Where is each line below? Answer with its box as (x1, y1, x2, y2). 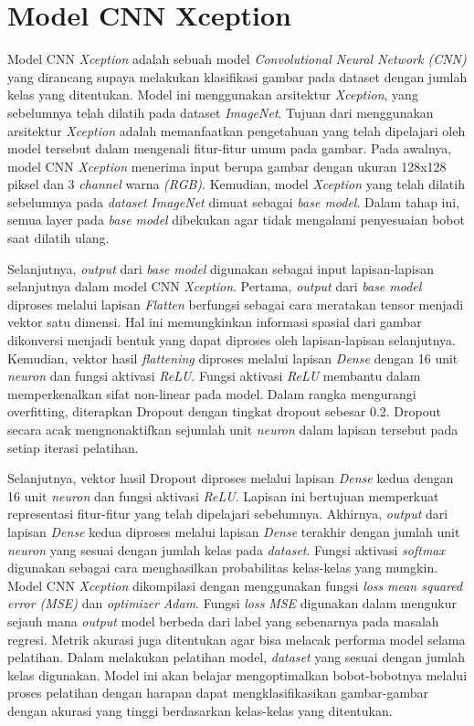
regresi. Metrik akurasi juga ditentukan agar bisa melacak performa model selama (7, 629, 466, 648)
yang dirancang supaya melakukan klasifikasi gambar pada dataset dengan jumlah (7, 67, 468, 86)
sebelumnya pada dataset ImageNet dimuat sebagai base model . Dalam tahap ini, (7, 192, 460, 211)
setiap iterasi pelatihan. (7, 437, 139, 457)
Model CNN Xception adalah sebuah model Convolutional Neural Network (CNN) (7, 49, 467, 68)
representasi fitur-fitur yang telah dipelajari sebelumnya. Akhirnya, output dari (7, 504, 448, 523)
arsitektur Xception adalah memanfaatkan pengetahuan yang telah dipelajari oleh (7, 121, 466, 140)
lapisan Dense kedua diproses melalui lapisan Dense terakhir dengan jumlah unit (7, 521, 460, 541)
